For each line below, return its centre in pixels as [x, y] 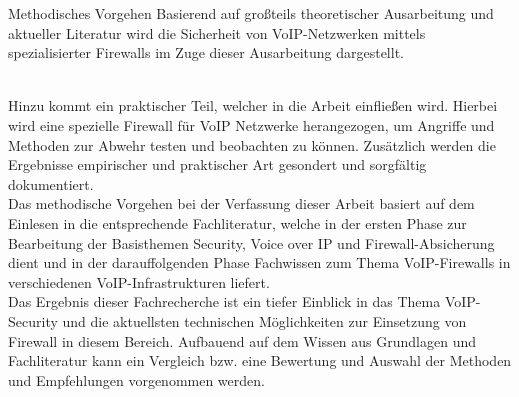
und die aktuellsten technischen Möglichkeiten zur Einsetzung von [264, 320]
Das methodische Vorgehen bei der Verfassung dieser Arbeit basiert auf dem [241, 203]
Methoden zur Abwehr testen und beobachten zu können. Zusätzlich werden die [252, 144]
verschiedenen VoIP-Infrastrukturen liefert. [139, 281]
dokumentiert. [51, 183]
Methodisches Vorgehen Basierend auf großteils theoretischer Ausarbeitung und [251, 13]
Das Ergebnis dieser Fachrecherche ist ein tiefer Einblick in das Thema [224, 301]
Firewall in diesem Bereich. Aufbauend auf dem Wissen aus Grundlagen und [242, 340]
